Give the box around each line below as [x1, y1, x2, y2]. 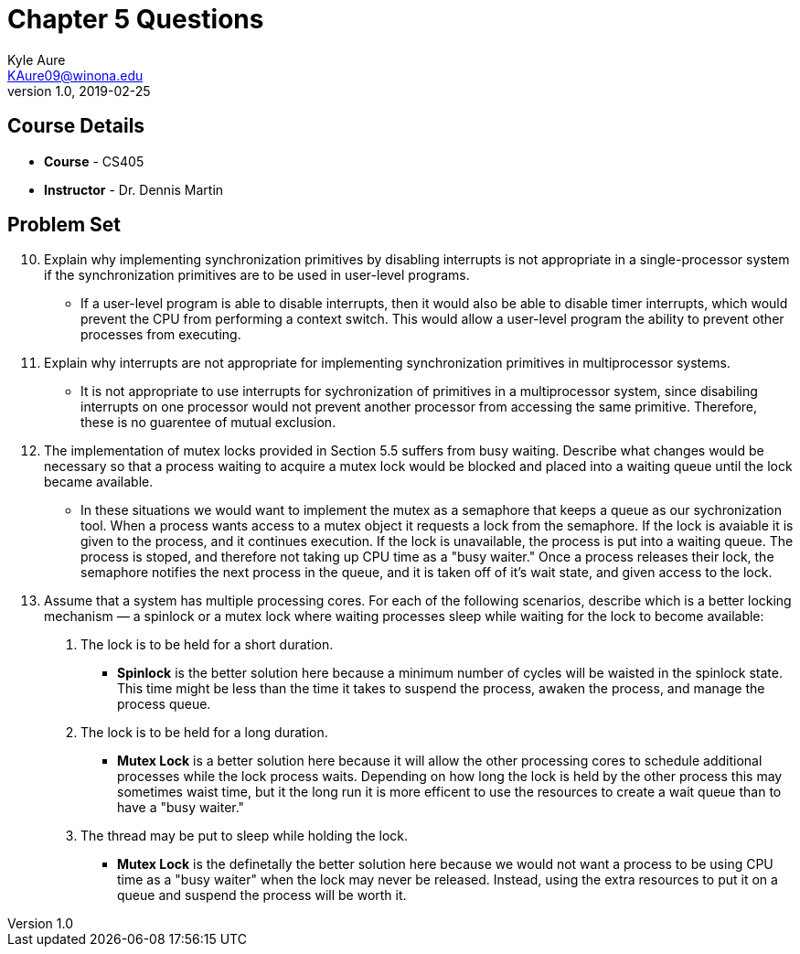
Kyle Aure [7, 51, 66, 68]
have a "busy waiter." [117, 799, 245, 816]
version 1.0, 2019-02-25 [7, 82, 151, 99]
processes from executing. [80, 327, 241, 343]
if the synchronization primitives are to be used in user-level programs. [44, 267, 470, 284]
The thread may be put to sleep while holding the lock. [80, 828, 409, 844]
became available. [44, 474, 154, 490]
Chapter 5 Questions [7, 4, 264, 35]
